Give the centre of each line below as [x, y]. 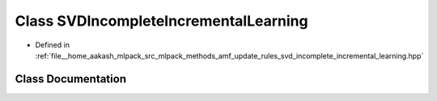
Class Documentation [71, 79]
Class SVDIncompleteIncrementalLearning [161, 21]
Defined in [53, 45]
